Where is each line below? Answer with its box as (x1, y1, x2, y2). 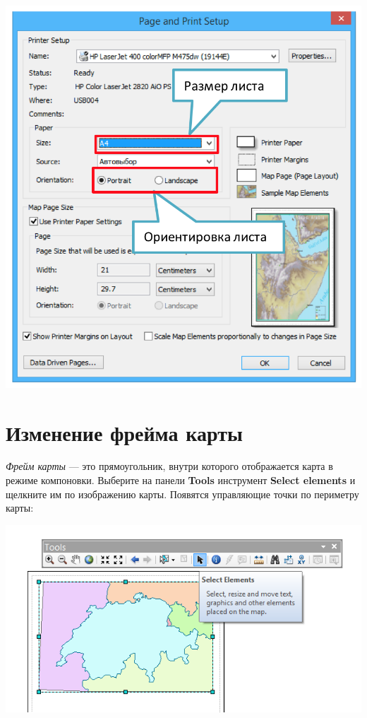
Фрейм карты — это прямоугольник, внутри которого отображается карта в (6, 459, 333, 473)
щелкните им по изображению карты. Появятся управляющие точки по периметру (6, 486, 359, 501)
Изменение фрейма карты (6, 418, 243, 447)
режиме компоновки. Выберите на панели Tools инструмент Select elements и (6, 473, 356, 488)
